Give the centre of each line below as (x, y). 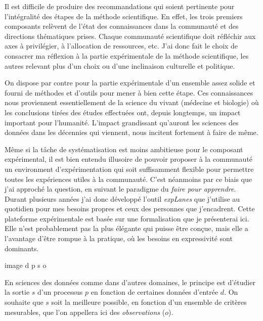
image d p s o (26, 265)
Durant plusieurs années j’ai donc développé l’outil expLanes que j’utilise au (122, 198)
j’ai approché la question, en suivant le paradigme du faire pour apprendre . (120, 189)
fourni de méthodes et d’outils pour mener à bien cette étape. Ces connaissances (129, 92)
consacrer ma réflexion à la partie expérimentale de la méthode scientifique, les (127, 55)
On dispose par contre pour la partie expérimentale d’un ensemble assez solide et (130, 83)
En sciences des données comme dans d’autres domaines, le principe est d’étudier (130, 282)
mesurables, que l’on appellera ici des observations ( (85, 312)
